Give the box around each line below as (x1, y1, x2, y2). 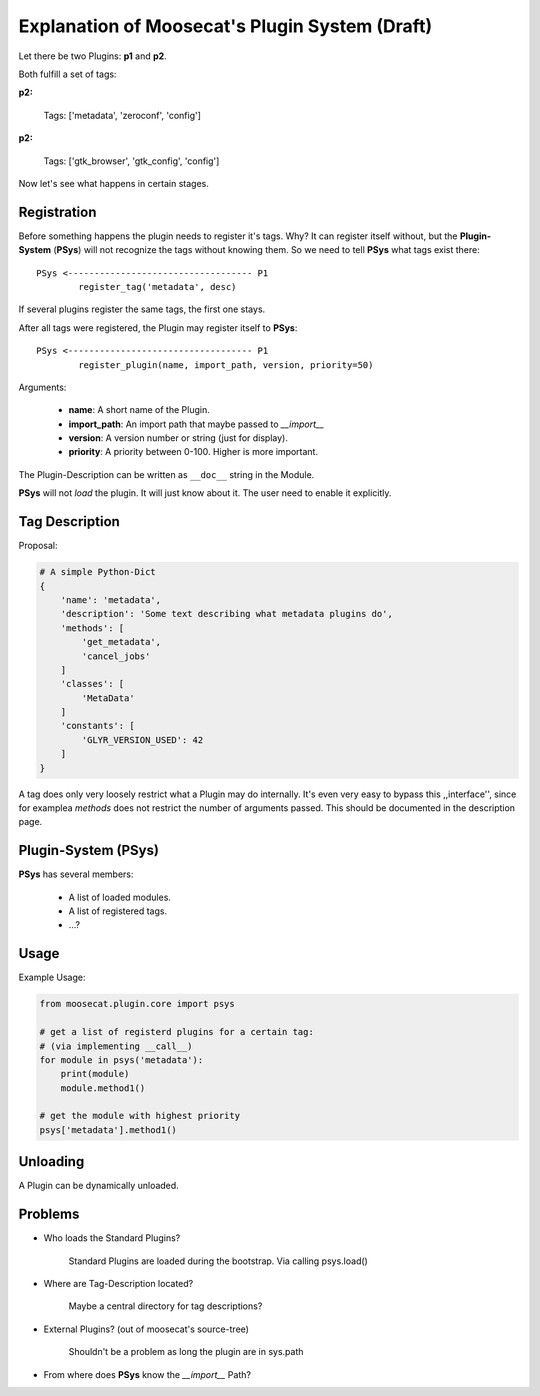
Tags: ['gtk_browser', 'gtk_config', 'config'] (43, 155, 220, 167)
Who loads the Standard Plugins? (43, 1232, 181, 1244)
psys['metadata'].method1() (39, 1124, 177, 1135)
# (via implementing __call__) (39, 1040, 194, 1052)
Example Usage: (18, 971, 86, 984)
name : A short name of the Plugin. (68, 404, 210, 416)
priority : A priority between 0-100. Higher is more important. (68, 446, 319, 458)
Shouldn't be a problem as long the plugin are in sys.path (68, 1346, 304, 1358)
